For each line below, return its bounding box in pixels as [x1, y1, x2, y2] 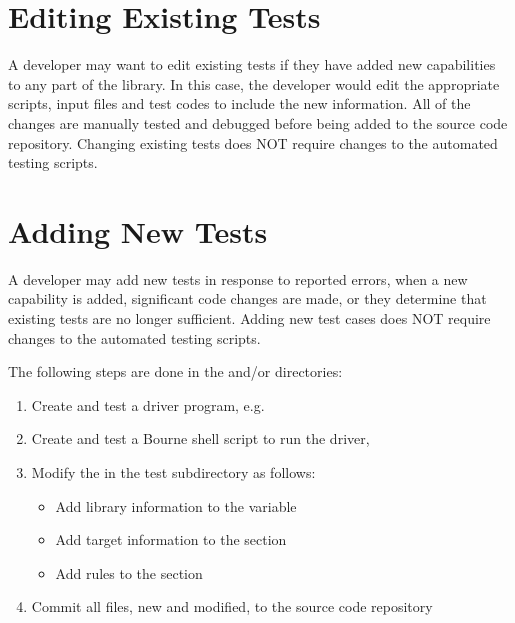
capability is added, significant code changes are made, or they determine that [8, 288, 487, 309]
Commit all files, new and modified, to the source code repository [31, 596, 433, 617]
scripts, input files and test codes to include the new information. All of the [8, 93, 471, 114]
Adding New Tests [8, 210, 268, 251]
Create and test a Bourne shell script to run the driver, [31, 428, 370, 449]
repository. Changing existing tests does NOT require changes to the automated [8, 132, 498, 153]
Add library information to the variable [55, 495, 297, 516]
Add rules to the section [55, 562, 203, 583]
